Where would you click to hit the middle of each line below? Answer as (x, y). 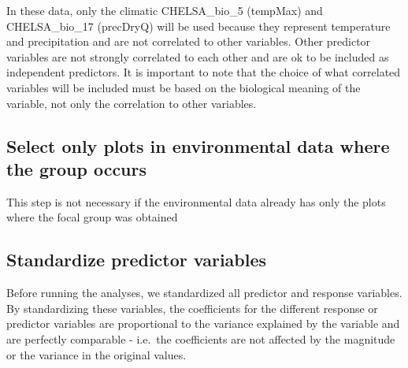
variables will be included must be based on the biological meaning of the (184, 87)
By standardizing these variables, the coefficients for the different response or (192, 308)
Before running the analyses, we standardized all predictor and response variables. (204, 293)
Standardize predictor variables (137, 260)
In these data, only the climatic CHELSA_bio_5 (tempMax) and (165, 10)
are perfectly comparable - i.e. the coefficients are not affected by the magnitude (201, 338)
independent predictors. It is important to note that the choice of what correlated (204, 72)
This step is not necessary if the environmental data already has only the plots (196, 201)
